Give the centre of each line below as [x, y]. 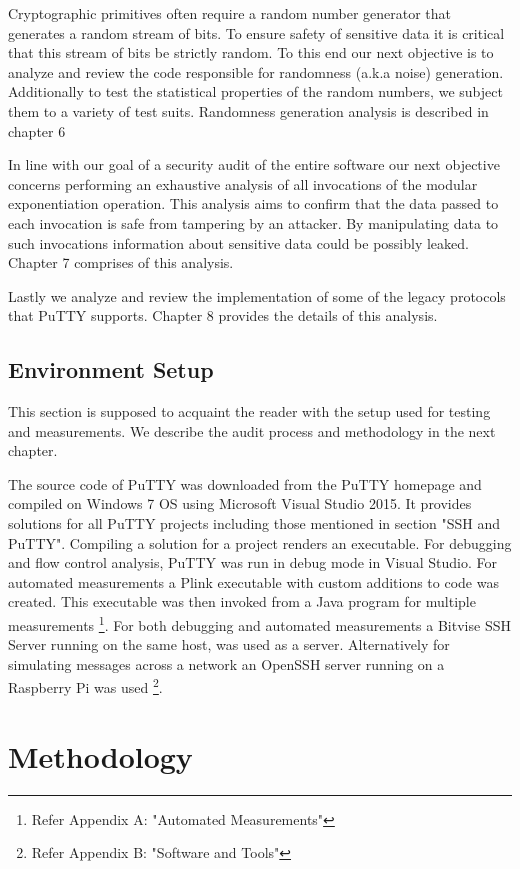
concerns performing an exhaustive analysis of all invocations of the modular [243, 183]
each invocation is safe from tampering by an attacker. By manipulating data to [253, 222]
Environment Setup [111, 369]
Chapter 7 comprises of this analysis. [121, 262]
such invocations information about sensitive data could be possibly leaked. [238, 242]
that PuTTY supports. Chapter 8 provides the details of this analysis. [223, 315]
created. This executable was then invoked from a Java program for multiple [242, 601]
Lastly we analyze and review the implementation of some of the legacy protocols [257, 295]
